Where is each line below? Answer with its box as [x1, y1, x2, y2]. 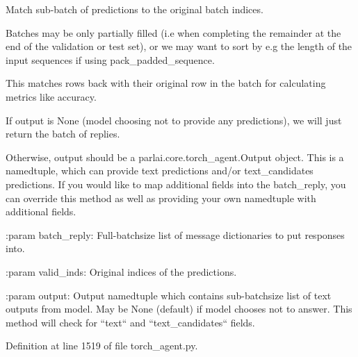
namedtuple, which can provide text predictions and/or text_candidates [6, 163, 314, 178]
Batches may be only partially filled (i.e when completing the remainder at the [6, 25, 341, 40]
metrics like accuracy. [6, 89, 97, 103]
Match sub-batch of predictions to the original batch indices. [6, 2, 263, 16]
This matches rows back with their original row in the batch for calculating [6, 76, 326, 90]
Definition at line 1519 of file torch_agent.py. [6, 338, 198, 353]
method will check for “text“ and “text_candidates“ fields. [6, 315, 255, 329]
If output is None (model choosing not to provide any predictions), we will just [6, 113, 342, 127]
